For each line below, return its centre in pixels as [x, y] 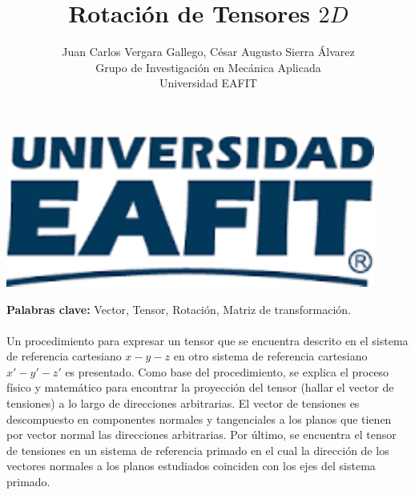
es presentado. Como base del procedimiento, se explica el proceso [227, 371]
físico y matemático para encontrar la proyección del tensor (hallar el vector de [200, 387]
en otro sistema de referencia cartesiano [270, 356]
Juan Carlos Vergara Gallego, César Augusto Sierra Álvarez [208, 52]
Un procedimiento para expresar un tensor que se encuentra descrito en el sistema [207, 340]
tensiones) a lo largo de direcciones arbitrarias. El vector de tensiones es [183, 403]
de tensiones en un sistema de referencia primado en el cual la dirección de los [198, 450]
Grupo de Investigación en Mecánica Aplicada [208, 67]
